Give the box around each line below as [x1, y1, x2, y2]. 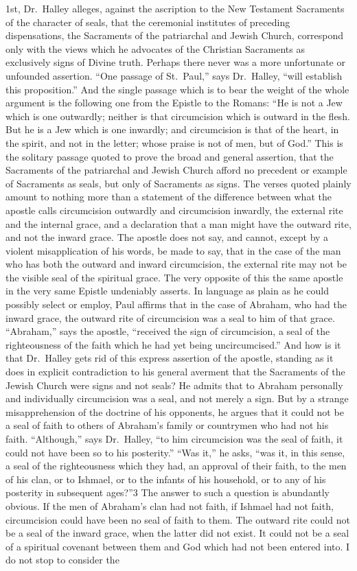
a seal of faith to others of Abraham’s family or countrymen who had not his [5, 418, 329, 432]
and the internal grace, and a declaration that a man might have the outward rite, [5, 216, 352, 231]
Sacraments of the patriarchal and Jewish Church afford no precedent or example [5, 163, 347, 177]
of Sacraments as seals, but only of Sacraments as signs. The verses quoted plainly [5, 176, 352, 190]
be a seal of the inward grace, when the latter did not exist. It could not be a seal [5, 526, 349, 540]
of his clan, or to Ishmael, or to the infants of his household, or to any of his [5, 471, 326, 486]
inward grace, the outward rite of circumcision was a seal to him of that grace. [5, 310, 335, 325]
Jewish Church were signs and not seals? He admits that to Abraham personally [5, 377, 343, 392]
